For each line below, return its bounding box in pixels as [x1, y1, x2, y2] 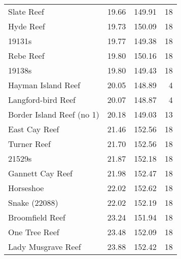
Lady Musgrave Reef [8, 241, 81, 252]
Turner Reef [8, 138, 51, 150]
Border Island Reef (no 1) [8, 108, 99, 120]
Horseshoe [8, 182, 44, 194]
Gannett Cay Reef [8, 167, 73, 179]
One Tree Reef [8, 226, 59, 238]
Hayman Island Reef [8, 79, 81, 91]
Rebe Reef [8, 50, 45, 61]
